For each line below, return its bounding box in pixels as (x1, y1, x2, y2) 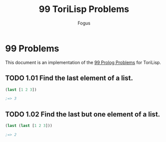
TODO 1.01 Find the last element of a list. (5, 74, 133, 82)
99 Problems (5, 42, 59, 54)
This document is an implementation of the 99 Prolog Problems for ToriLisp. (5, 59, 161, 65)
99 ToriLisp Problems (38, 3, 129, 15)
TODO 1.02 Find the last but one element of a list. (5, 110, 160, 118)
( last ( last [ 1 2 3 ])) (5, 123, 52, 128)
